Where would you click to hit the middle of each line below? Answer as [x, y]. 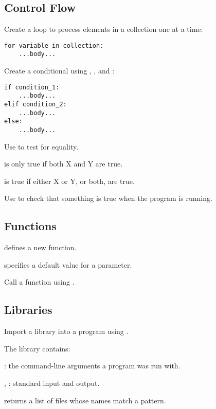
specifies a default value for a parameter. [68, 264]
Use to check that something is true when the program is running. [108, 198]
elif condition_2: [35, 105]
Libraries [28, 310]
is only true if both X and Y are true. [64, 164]
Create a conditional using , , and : [59, 71]
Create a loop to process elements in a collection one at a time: [104, 29]
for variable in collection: [54, 45]
